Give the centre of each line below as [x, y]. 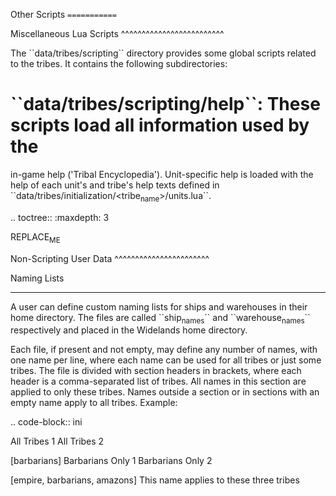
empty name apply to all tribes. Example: [94, 403]
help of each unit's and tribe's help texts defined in [115, 185]
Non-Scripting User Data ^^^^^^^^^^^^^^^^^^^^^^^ [110, 258]
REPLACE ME [35, 237]
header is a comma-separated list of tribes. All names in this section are [158, 381]
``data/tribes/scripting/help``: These [165, 104]
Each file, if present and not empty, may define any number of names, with [164, 350]
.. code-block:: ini [46, 422]
